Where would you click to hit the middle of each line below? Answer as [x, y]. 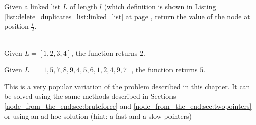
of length [84, 6]
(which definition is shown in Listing [160, 6]
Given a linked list [32, 6]
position [16, 26]
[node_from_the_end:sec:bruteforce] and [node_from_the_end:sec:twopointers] [128, 106]
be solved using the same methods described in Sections [90, 96]
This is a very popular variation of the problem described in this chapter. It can [127, 86]
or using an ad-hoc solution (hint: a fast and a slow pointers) [98, 116]
